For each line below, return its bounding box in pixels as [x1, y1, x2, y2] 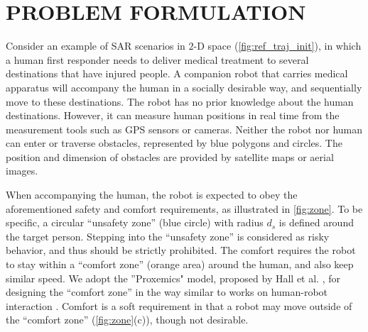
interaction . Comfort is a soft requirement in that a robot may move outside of [6, 298, 352, 313]
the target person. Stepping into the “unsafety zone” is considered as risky [6, 228, 330, 243]
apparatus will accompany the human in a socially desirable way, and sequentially [6, 79, 362, 94]
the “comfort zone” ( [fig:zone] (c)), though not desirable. [6, 312, 249, 327]
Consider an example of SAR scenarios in [6, 38, 185, 53]
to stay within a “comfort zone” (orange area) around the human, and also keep [6, 257, 354, 272]
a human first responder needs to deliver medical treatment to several [6, 52, 309, 67]
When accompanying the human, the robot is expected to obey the [6, 187, 298, 202]
